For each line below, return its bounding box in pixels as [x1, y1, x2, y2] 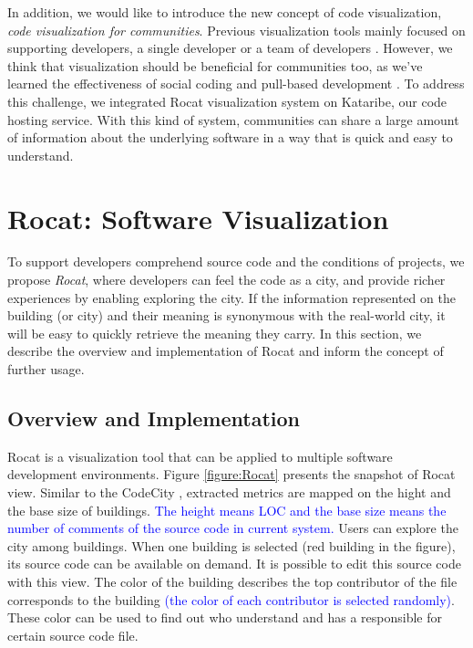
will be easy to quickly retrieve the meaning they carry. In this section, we [7, 323, 422, 342]
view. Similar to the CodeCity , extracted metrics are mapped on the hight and [7, 483, 451, 502]
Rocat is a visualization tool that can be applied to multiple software [7, 446, 393, 465]
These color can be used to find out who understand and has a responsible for [7, 608, 443, 627]
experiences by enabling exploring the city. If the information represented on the [7, 287, 456, 307]
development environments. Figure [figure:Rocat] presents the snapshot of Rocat [7, 465, 456, 484]
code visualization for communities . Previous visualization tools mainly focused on [7, 20, 466, 39]
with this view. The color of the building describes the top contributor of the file [7, 571, 458, 591]
